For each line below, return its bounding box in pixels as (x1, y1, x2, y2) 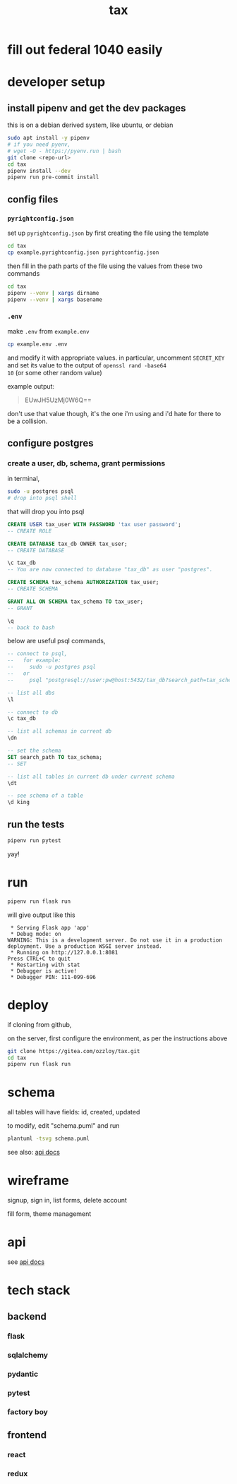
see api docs (7, 1258, 44, 1266)
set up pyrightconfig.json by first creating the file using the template (7, 229, 209, 237)
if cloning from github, (7, 1020, 72, 1028)
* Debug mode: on (10, 930, 61, 937)
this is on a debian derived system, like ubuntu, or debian (7, 121, 174, 129)
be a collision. (7, 417, 48, 425)
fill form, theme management (7, 1210, 92, 1218)
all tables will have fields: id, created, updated (7, 1108, 140, 1117)
